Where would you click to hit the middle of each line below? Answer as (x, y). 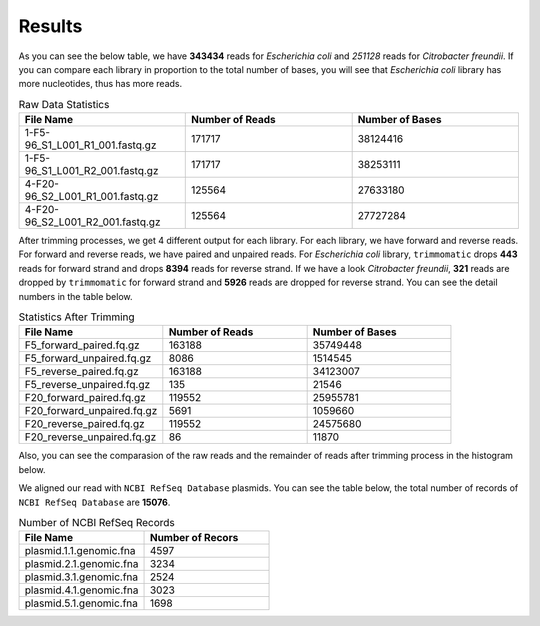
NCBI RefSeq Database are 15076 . (94, 502)
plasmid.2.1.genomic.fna (81, 564)
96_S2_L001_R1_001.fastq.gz (91, 197)
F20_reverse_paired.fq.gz (84, 424)
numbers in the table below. (75, 296)
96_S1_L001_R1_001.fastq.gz (90, 145)
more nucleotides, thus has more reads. (100, 84)
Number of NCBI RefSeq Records (96, 523)
